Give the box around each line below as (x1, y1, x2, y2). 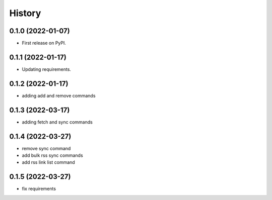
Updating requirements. (22, 66, 72, 72)
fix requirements (22, 186, 56, 192)
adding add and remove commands (22, 92, 96, 98)
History (9, 8, 41, 19)
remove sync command (22, 145, 71, 151)
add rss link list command (22, 159, 75, 165)
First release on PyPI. (22, 40, 66, 46)
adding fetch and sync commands (22, 119, 93, 125)
